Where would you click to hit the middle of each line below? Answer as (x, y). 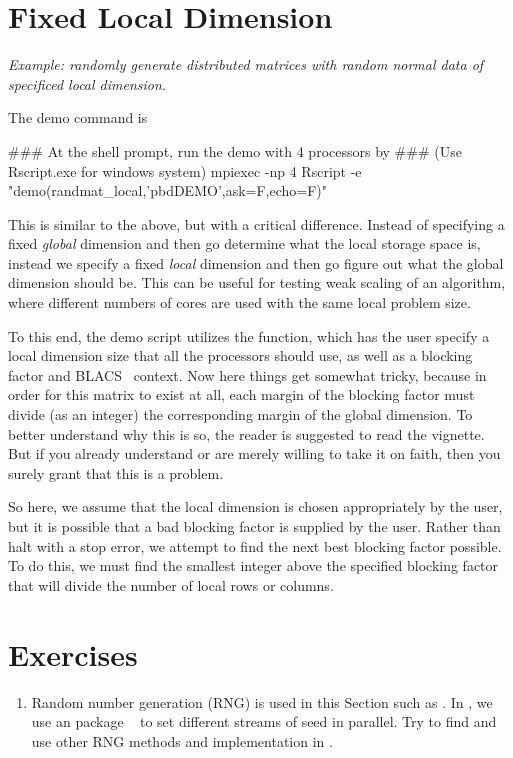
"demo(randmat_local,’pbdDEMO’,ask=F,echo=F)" (168, 190)
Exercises (73, 653)
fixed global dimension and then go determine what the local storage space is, (244, 243)
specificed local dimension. (87, 83)
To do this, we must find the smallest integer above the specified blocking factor (253, 565)
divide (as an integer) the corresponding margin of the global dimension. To (240, 414)
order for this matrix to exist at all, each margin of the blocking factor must (241, 394)
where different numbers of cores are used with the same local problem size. (239, 302)
